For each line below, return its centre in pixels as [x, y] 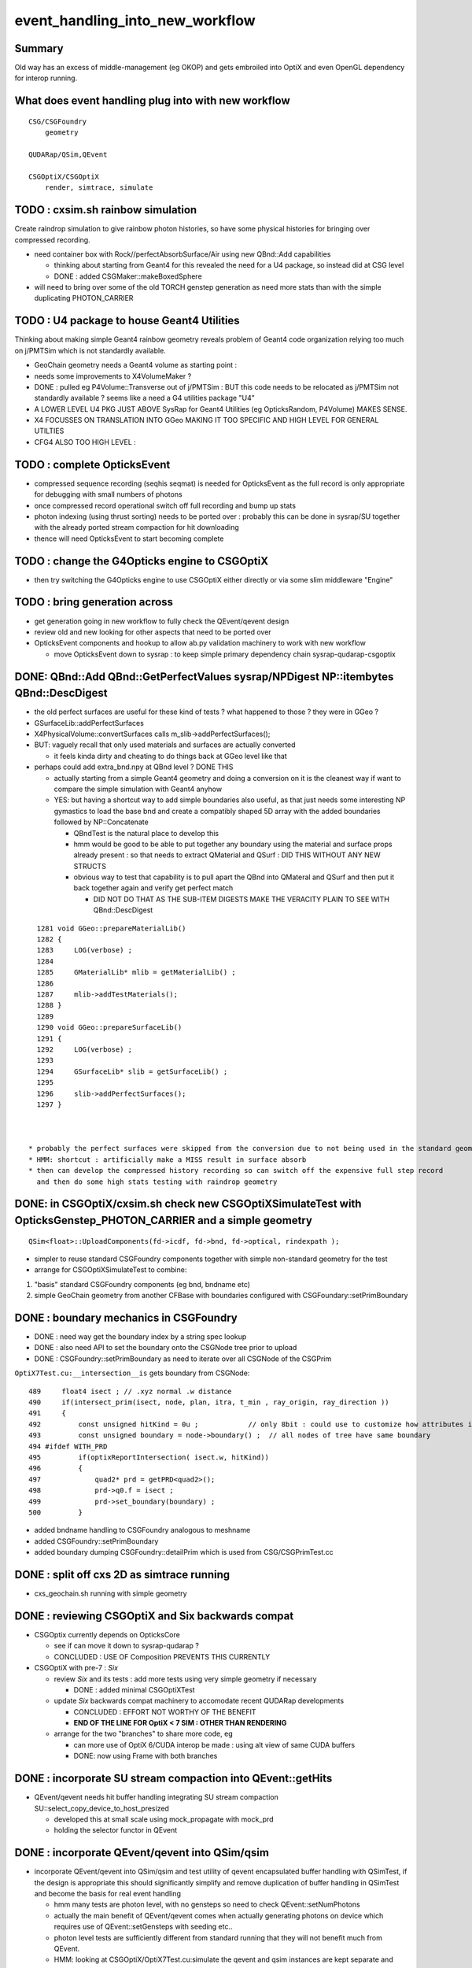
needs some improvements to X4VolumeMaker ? [113, 376]
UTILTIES [49, 431]
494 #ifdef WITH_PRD [68, 1446]
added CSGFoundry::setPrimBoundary [96, 1541]
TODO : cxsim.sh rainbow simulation [106, 210]
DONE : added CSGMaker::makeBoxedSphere [128, 276]
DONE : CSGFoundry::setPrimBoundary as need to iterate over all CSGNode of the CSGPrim [183, 1359]
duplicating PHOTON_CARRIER [84, 298]
